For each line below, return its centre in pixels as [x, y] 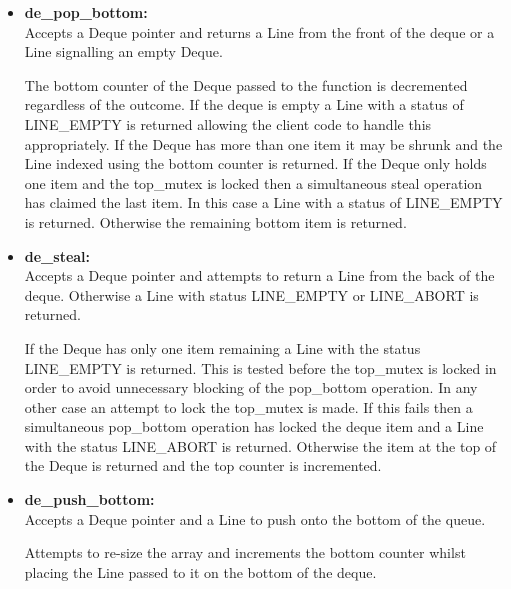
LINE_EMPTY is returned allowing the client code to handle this [228, 123]
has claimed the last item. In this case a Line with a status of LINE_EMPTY [263, 202]
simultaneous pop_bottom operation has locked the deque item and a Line [254, 426]
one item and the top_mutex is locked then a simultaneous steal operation [253, 182]
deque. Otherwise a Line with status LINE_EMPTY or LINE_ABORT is [251, 294]
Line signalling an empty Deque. [123, 51]
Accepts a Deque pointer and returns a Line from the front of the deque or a [259, 31]
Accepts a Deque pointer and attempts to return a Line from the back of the [259, 275]
